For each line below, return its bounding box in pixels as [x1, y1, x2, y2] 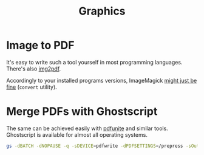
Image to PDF [6, 38, 75, 52]
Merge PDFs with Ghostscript [6, 105, 158, 119]
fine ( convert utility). [6, 83, 58, 91]
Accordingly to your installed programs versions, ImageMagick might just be [6, 77, 197, 84]
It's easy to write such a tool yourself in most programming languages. [6, 58, 183, 66]
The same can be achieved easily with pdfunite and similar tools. [6, 125, 168, 132]
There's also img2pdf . [6, 65, 61, 72]
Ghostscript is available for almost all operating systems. [6, 131, 148, 138]
